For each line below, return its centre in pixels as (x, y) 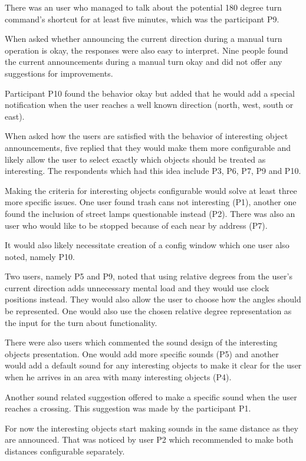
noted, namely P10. (40, 256)
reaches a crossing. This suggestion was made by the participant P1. (128, 408)
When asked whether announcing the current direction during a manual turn (144, 39)
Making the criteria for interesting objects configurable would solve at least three (151, 190)
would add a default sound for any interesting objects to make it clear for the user (153, 365)
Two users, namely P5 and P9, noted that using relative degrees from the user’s (149, 276)
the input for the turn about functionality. (81, 322)
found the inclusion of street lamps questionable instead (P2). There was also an (150, 213)
